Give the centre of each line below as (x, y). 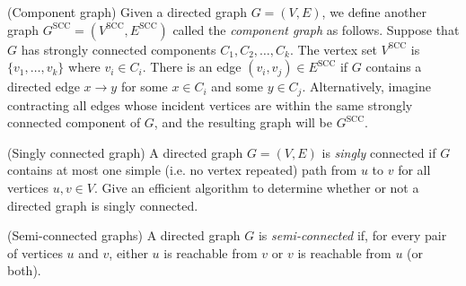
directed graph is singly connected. (103, 205)
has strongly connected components (119, 49)
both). (24, 270)
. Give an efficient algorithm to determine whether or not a (256, 188)
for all (414, 170)
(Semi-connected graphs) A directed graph (124, 235)
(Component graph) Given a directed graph (127, 12)
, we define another (374, 12)
